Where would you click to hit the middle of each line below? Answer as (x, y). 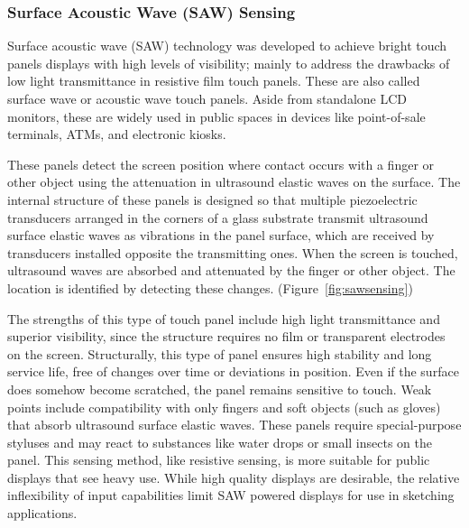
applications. (42, 513)
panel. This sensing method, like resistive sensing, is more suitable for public (219, 460)
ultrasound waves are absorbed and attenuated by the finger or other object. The (231, 270)
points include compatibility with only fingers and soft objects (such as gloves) (224, 407)
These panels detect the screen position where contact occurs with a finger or (221, 164)
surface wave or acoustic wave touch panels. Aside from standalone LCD (207, 98)
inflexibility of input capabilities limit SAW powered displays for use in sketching (231, 495)
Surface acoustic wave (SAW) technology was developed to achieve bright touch (227, 46)
